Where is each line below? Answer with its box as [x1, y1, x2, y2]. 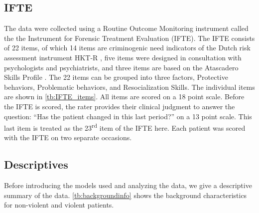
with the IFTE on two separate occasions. [4, 132, 132, 143]
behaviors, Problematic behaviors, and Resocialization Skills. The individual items [4, 81, 255, 92]
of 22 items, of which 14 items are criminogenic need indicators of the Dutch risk [4, 42, 251, 53]
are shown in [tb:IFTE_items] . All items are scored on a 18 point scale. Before [4, 91, 245, 102]
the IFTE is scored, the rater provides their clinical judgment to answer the [4, 101, 235, 111]
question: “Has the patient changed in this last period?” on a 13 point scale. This [4, 111, 252, 121]
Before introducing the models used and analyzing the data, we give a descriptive [4, 180, 252, 191]
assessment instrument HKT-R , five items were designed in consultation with [4, 52, 242, 62]
